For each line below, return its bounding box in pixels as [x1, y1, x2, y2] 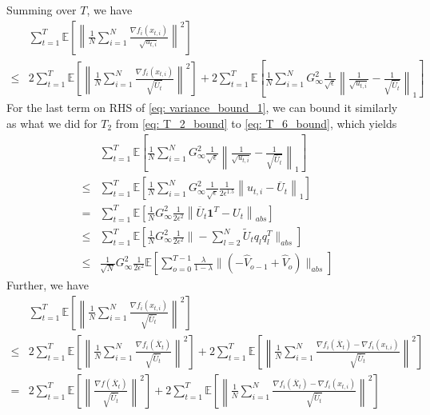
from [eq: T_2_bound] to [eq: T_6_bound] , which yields [115, 115, 397, 132]
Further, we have [6, 277, 89, 293]
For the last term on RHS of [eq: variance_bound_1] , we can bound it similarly [6, 99, 398, 116]
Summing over [6, 2, 77, 18]
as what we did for [6, 115, 98, 132]
